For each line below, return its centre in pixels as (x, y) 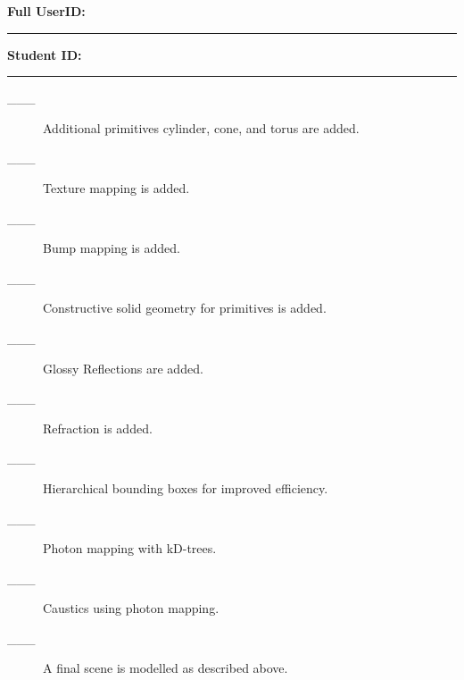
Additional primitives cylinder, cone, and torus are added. (201, 127)
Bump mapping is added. (112, 248)
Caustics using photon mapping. (131, 608)
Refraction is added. (98, 428)
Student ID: (45, 54)
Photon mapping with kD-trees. (130, 548)
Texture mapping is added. (116, 187)
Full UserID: (46, 11)
